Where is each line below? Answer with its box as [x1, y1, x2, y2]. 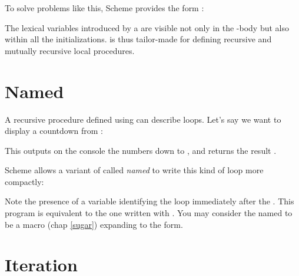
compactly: [5, 175, 44, 187]
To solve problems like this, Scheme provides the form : [5, 2, 204, 14]
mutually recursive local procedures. [5, 44, 135, 56]
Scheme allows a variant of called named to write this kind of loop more [5, 164, 264, 176]
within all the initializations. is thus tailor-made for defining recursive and [5, 33, 272, 45]
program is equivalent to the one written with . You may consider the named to [5, 207, 293, 219]
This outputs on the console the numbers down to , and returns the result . [5, 144, 277, 156]
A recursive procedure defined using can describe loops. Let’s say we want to [5, 113, 281, 125]
